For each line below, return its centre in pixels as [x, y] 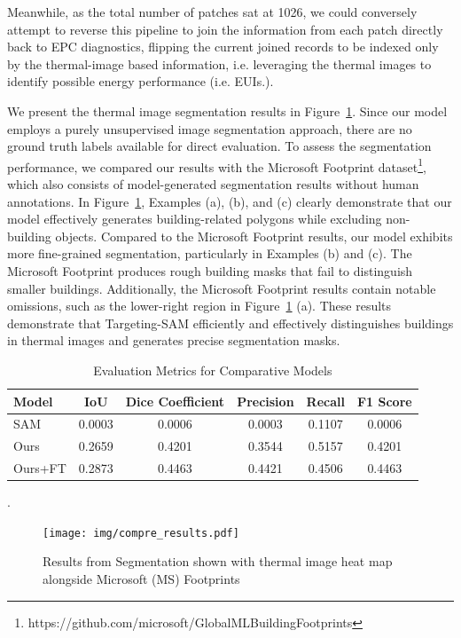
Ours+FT [40, 468]
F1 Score [384, 401]
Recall [325, 401]
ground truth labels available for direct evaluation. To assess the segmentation [219, 146]
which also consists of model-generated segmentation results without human [213, 184]
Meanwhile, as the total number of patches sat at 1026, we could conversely [212, 12]
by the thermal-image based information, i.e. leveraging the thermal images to [219, 63]
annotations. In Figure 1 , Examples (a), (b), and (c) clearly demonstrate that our [230, 201]
